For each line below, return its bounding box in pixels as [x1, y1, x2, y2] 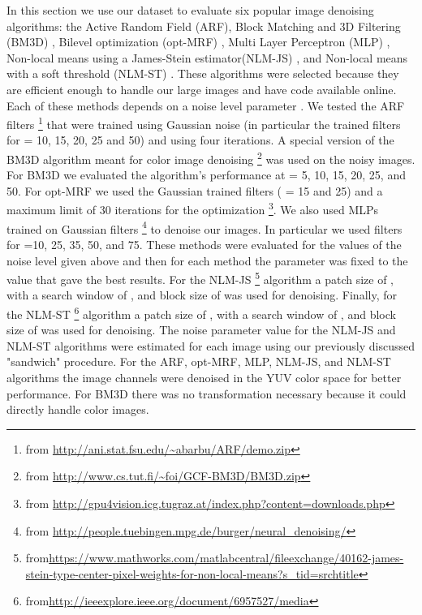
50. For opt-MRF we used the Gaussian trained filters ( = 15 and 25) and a [6, 182, 383, 199]
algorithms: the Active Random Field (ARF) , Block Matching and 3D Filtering [6, 17, 401, 34]
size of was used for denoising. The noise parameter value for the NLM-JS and [6, 321, 396, 338]
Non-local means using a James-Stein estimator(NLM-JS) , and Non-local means [6, 49, 408, 66]
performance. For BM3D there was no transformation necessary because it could [6, 385, 407, 402]
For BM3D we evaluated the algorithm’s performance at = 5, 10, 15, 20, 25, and [6, 166, 406, 183]
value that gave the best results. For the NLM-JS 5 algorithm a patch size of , [6, 269, 394, 287]
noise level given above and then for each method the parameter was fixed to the [6, 252, 408, 269]
